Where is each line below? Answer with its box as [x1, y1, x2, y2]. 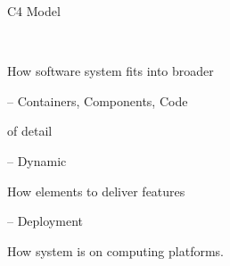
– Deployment [7, 212, 83, 230]
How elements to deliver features [7, 181, 185, 200]
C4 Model [7, 2, 61, 20]
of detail [7, 121, 53, 140]
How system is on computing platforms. [7, 241, 224, 260]
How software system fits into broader [7, 62, 214, 80]
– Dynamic [7, 151, 67, 170]
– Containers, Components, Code [7, 91, 188, 110]
